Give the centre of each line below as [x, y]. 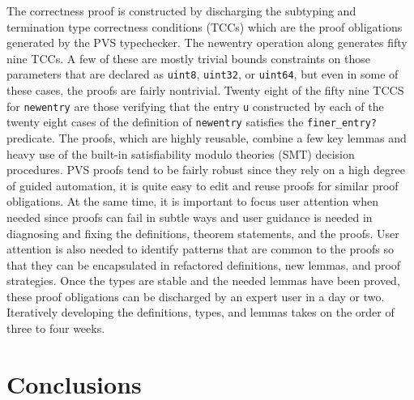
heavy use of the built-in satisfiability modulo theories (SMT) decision [181, 153]
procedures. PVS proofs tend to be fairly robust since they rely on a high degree [206, 170]
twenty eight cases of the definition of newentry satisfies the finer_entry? [192, 122]
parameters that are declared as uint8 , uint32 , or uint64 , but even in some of [203, 74]
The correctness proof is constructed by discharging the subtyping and [181, 11]
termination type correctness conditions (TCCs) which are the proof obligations [205, 26]
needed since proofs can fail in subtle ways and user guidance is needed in [190, 217]
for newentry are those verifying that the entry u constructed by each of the [195, 106]
